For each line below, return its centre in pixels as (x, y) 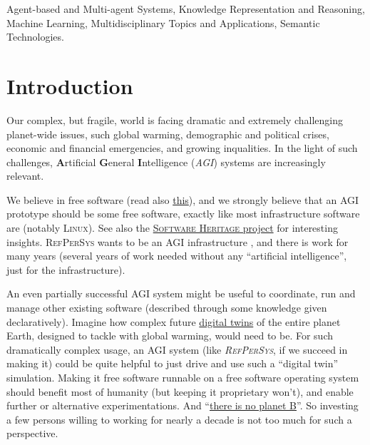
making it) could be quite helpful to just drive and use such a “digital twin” (173, 363)
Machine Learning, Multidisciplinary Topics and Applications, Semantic (163, 22)
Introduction (70, 85)
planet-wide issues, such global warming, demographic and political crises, (168, 134)
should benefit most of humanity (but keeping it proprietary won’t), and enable (180, 391)
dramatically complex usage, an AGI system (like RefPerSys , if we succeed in (177, 349)
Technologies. (35, 37)
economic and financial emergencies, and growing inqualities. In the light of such (182, 148)
